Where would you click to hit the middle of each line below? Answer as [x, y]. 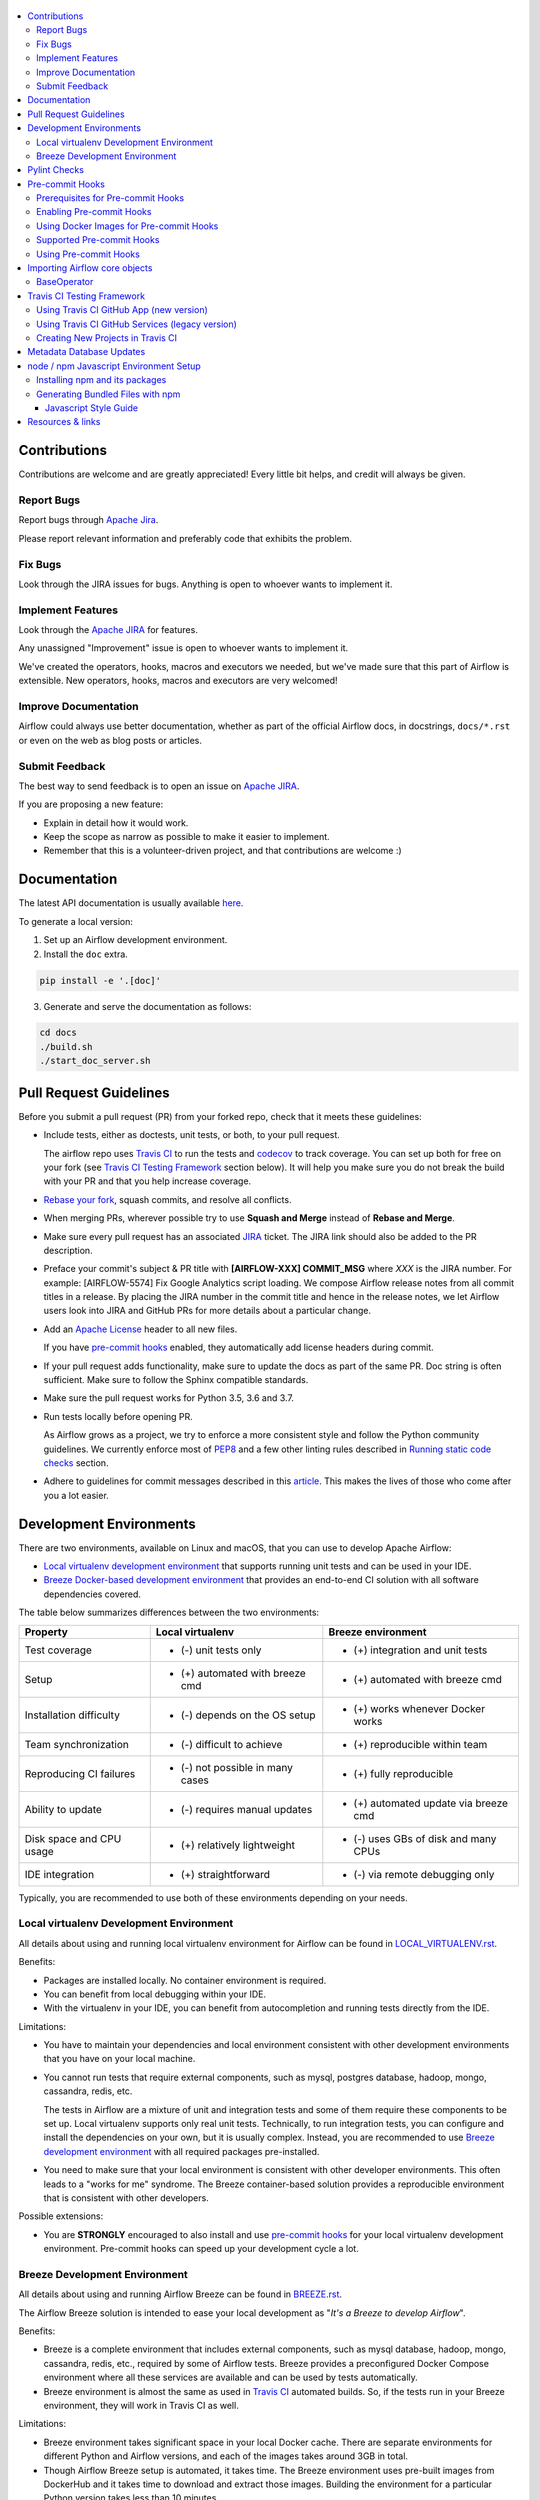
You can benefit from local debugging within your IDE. [155, 1994]
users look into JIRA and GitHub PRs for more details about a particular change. [207, 1311]
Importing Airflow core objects [90, 268]
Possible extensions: [61, 2216]
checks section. [76, 1462]
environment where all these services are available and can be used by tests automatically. [231, 2377]
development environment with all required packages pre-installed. [181, 2151]
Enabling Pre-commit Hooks [94, 212]
